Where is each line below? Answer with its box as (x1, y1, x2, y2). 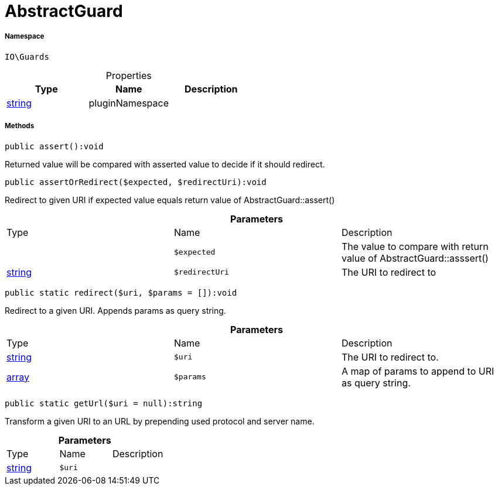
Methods (5, 122, 35, 131)
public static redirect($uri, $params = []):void (5, 287, 237, 297)
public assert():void (5, 141, 104, 151)
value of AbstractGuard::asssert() (341, 252, 489, 264)
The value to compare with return (341, 240, 489, 252)
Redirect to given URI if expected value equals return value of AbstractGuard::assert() (5, 194, 335, 205)
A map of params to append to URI (341, 365, 494, 377)
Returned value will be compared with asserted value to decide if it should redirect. (5, 159, 325, 169)
